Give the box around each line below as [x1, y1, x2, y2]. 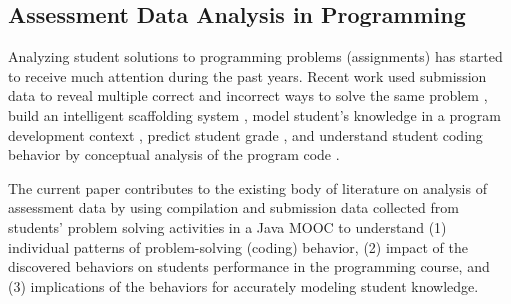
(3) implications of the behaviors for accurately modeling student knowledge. [8, 275, 479, 296]
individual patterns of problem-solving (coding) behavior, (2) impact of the [8, 236, 469, 257]
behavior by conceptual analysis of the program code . [8, 144, 340, 165]
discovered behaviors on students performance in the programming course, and [8, 256, 490, 277]
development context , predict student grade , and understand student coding [8, 124, 483, 145]
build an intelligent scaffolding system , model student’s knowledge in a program [8, 104, 501, 125]
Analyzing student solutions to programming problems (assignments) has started [8, 46, 503, 67]
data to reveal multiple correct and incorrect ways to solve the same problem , [8, 85, 488, 106]
